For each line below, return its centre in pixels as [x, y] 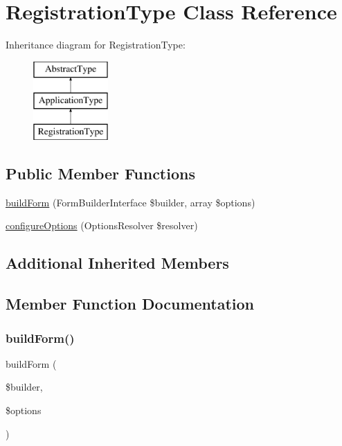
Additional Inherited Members [117, 263]
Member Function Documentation [130, 304]
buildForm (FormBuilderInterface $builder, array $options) [130, 202]
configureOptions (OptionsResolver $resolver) [102, 225]
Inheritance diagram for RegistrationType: [96, 45]
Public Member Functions [100, 173]
